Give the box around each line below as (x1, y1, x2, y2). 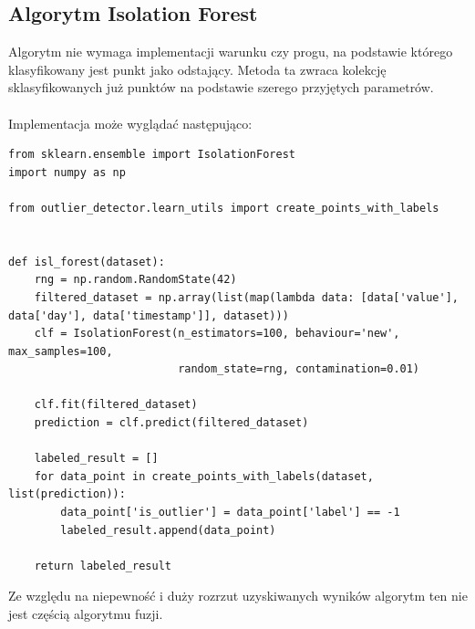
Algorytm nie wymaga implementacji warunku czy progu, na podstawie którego (8, 42, 453, 61)
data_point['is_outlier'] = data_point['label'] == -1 (60, 506, 400, 519)
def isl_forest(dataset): (8, 255, 165, 268)
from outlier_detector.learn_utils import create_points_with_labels (8, 201, 439, 215)
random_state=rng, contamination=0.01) (178, 362, 420, 376)
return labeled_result (34, 559, 171, 572)
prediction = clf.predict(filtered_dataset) (34, 416, 309, 430)
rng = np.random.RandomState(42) (34, 273, 237, 287)
